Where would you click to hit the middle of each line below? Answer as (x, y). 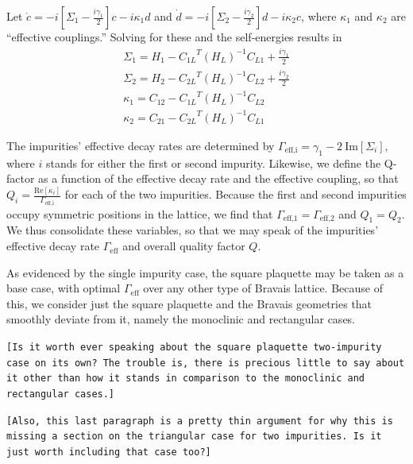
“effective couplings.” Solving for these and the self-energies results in (174, 37)
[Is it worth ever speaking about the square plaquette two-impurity (194, 348)
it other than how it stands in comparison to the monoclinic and (186, 379)
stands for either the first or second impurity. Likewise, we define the (213, 162)
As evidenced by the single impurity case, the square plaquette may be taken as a (205, 272)
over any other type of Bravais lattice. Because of (263, 288)
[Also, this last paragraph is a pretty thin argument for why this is (200, 421)
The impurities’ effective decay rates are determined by (141, 145)
